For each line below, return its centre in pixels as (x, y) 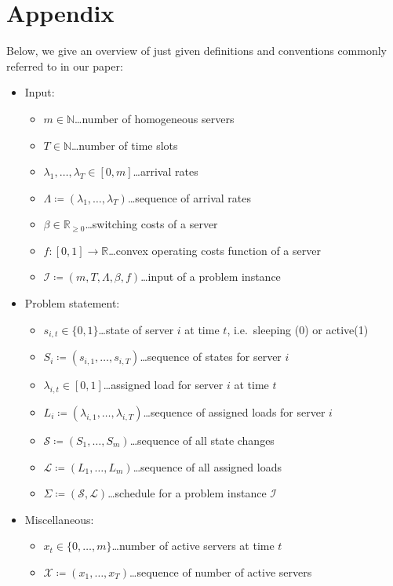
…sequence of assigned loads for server (234, 411)
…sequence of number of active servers (221, 571)
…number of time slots (124, 145)
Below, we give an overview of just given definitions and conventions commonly (196, 51)
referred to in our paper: (65, 66)
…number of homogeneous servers (155, 118)
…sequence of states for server (211, 357)
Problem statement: (72, 303)
